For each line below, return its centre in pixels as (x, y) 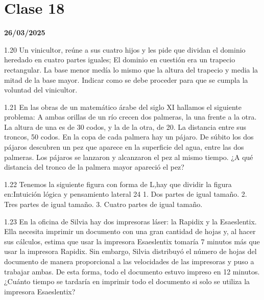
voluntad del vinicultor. (41, 90)
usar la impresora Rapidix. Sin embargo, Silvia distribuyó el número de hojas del (130, 251)
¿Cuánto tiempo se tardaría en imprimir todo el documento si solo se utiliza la (127, 281)
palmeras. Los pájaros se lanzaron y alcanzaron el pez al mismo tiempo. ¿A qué (129, 157)
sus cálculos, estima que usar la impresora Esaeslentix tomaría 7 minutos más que (132, 241)
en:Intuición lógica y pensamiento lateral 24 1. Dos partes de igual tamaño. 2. (126, 194)
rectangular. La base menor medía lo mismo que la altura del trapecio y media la (131, 69)
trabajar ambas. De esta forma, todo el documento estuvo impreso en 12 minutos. (132, 271)
